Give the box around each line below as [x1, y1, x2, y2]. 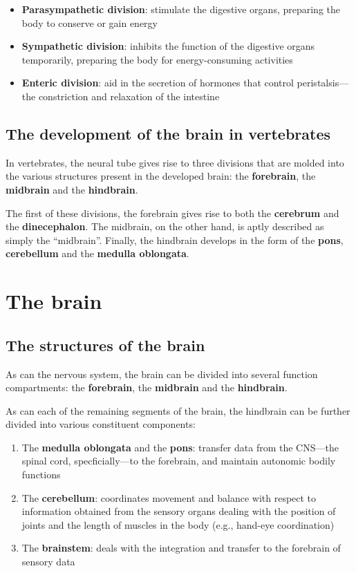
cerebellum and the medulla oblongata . [6, 246, 189, 261]
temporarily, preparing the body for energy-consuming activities [21, 52, 293, 66]
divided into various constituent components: [6, 417, 196, 431]
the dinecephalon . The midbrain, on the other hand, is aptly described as [6, 219, 324, 234]
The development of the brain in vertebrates [6, 122, 330, 144]
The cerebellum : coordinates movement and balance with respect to [21, 490, 317, 505]
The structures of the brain [6, 334, 205, 355]
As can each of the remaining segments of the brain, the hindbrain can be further [6, 403, 350, 417]
